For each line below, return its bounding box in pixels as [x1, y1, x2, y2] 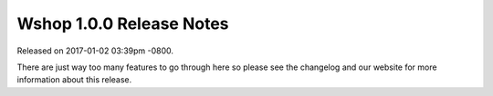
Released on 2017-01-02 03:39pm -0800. [16, 45, 173, 56]
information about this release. [16, 74, 132, 85]
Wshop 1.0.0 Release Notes [16, 14, 229, 34]
